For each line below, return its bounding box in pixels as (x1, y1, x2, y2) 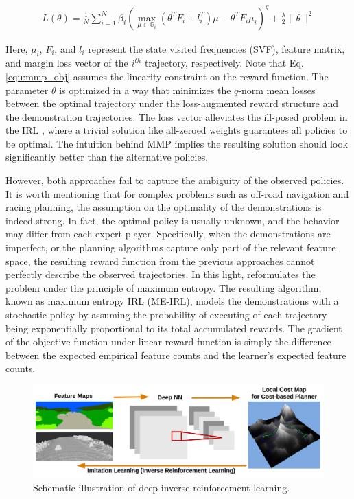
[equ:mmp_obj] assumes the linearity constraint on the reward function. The (5, 69, 329, 83)
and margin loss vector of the (5, 56, 128, 70)
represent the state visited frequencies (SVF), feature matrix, (88, 41, 345, 56)
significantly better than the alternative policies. (5, 150, 209, 164)
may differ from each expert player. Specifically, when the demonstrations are (5, 227, 331, 241)
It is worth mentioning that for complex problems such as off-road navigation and (5, 186, 349, 200)
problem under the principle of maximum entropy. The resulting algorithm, (5, 280, 322, 294)
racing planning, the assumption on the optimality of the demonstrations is (5, 200, 322, 214)
